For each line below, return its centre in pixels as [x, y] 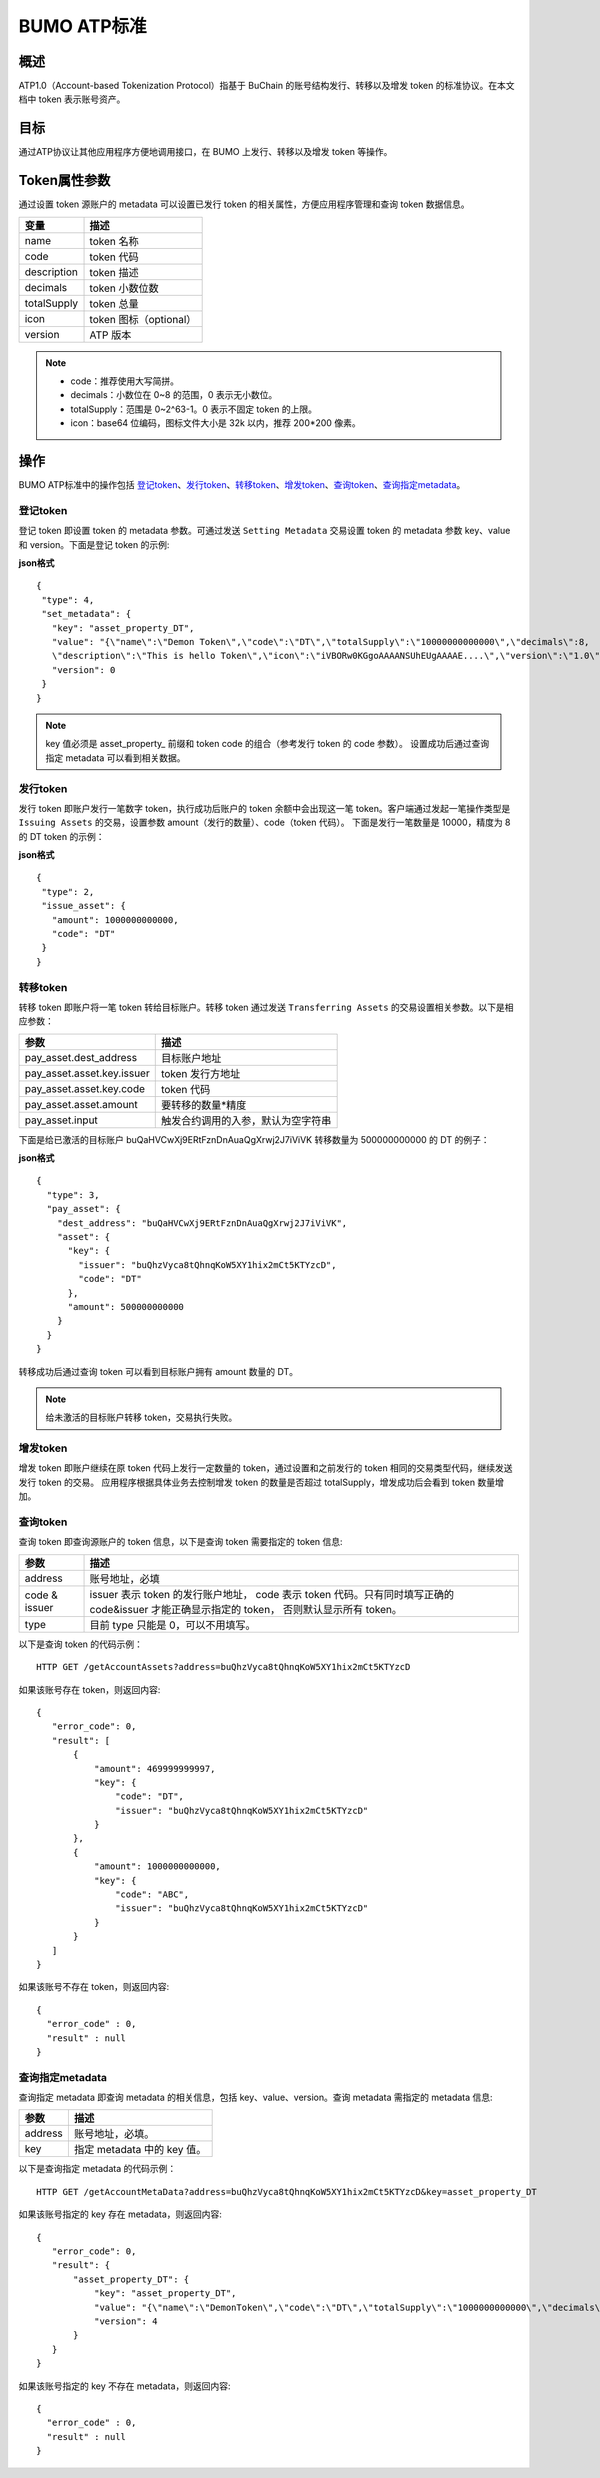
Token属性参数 [64, 180]
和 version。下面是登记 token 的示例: [94, 544]
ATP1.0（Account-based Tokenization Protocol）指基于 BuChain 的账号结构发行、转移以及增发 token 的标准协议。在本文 [266, 86]
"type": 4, [68, 599]
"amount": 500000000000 [126, 1306]
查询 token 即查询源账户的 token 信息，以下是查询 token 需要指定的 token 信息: [181, 1542]
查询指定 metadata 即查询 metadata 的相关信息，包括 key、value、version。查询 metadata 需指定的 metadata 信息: [256, 2097]
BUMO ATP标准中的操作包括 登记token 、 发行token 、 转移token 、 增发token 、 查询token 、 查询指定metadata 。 [242, 485]
